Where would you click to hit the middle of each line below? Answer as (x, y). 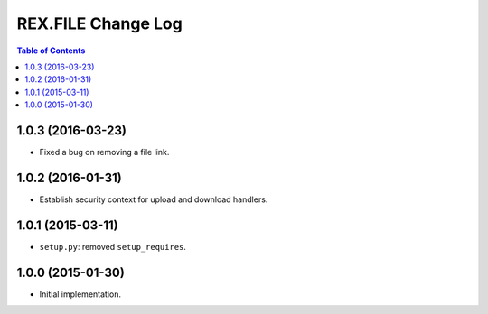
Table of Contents (51, 51)
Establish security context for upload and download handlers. (154, 199)
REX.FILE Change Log (99, 23)
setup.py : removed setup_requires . (113, 246)
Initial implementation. (80, 294)
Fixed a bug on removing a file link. (104, 152)
